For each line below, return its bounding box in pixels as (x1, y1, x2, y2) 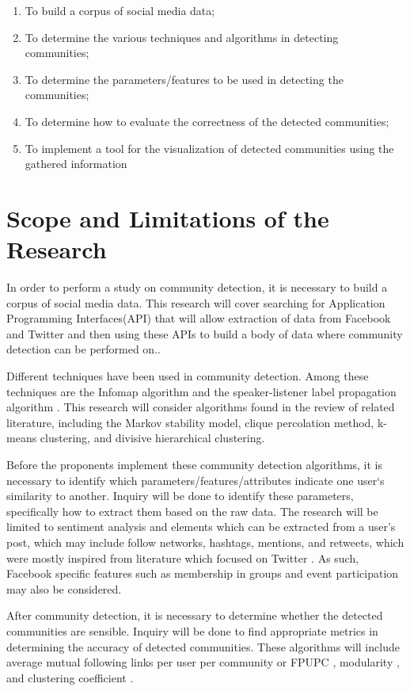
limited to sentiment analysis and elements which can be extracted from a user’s (6, 518, 396, 535)
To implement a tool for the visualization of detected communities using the (25, 139, 394, 156)
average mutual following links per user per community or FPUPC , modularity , (6, 654, 400, 670)
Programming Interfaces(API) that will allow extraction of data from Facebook (6, 310, 391, 326)
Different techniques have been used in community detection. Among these (6, 368, 369, 384)
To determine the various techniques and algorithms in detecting (25, 29, 339, 45)
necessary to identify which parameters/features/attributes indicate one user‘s (6, 471, 385, 488)
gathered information (25, 155, 127, 172)
